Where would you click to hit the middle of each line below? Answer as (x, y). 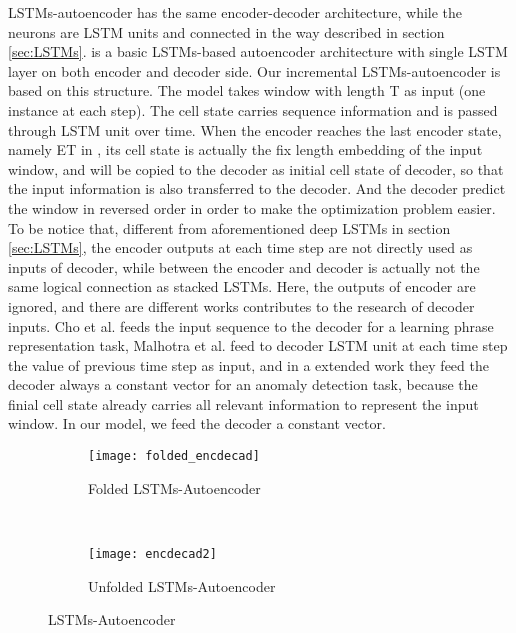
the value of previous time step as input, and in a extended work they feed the (248, 364)
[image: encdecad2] (152, 553)
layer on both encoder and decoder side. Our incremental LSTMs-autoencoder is (254, 70)
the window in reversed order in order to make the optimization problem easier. (252, 207)
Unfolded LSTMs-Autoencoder (182, 585)
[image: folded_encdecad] (174, 456)
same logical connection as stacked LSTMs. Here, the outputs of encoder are (242, 286)
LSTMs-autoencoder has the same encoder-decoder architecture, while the (235, 12)
